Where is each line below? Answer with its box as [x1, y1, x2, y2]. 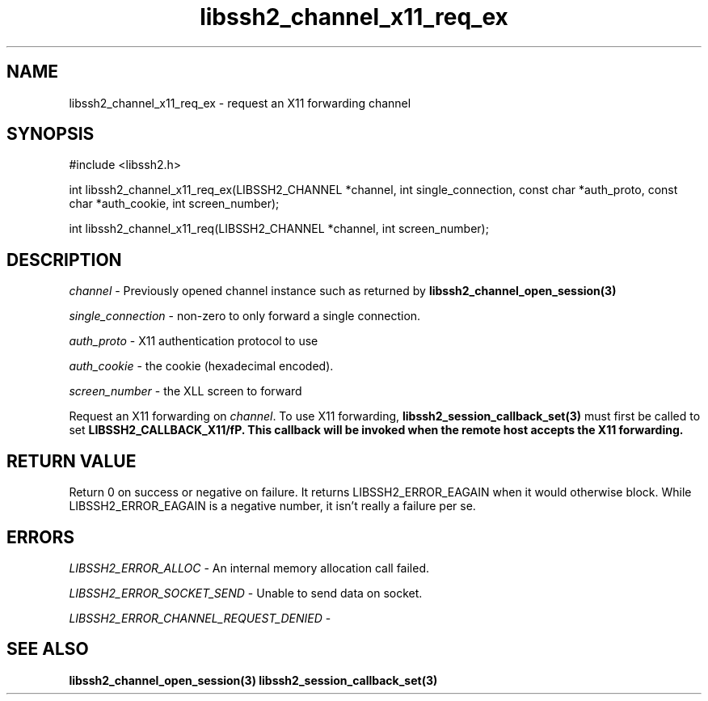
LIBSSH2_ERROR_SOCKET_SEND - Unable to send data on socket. [69, 585, 423, 600]
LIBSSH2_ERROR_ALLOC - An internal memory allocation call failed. [69, 560, 430, 575]
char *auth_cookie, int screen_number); [69, 196, 280, 211]
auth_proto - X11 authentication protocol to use [69, 334, 318, 348]
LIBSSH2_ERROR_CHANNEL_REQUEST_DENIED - [69, 610, 331, 625]
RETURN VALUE [6, 450, 137, 471]
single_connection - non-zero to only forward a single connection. [69, 309, 421, 323]
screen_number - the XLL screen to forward [69, 384, 302, 399]
